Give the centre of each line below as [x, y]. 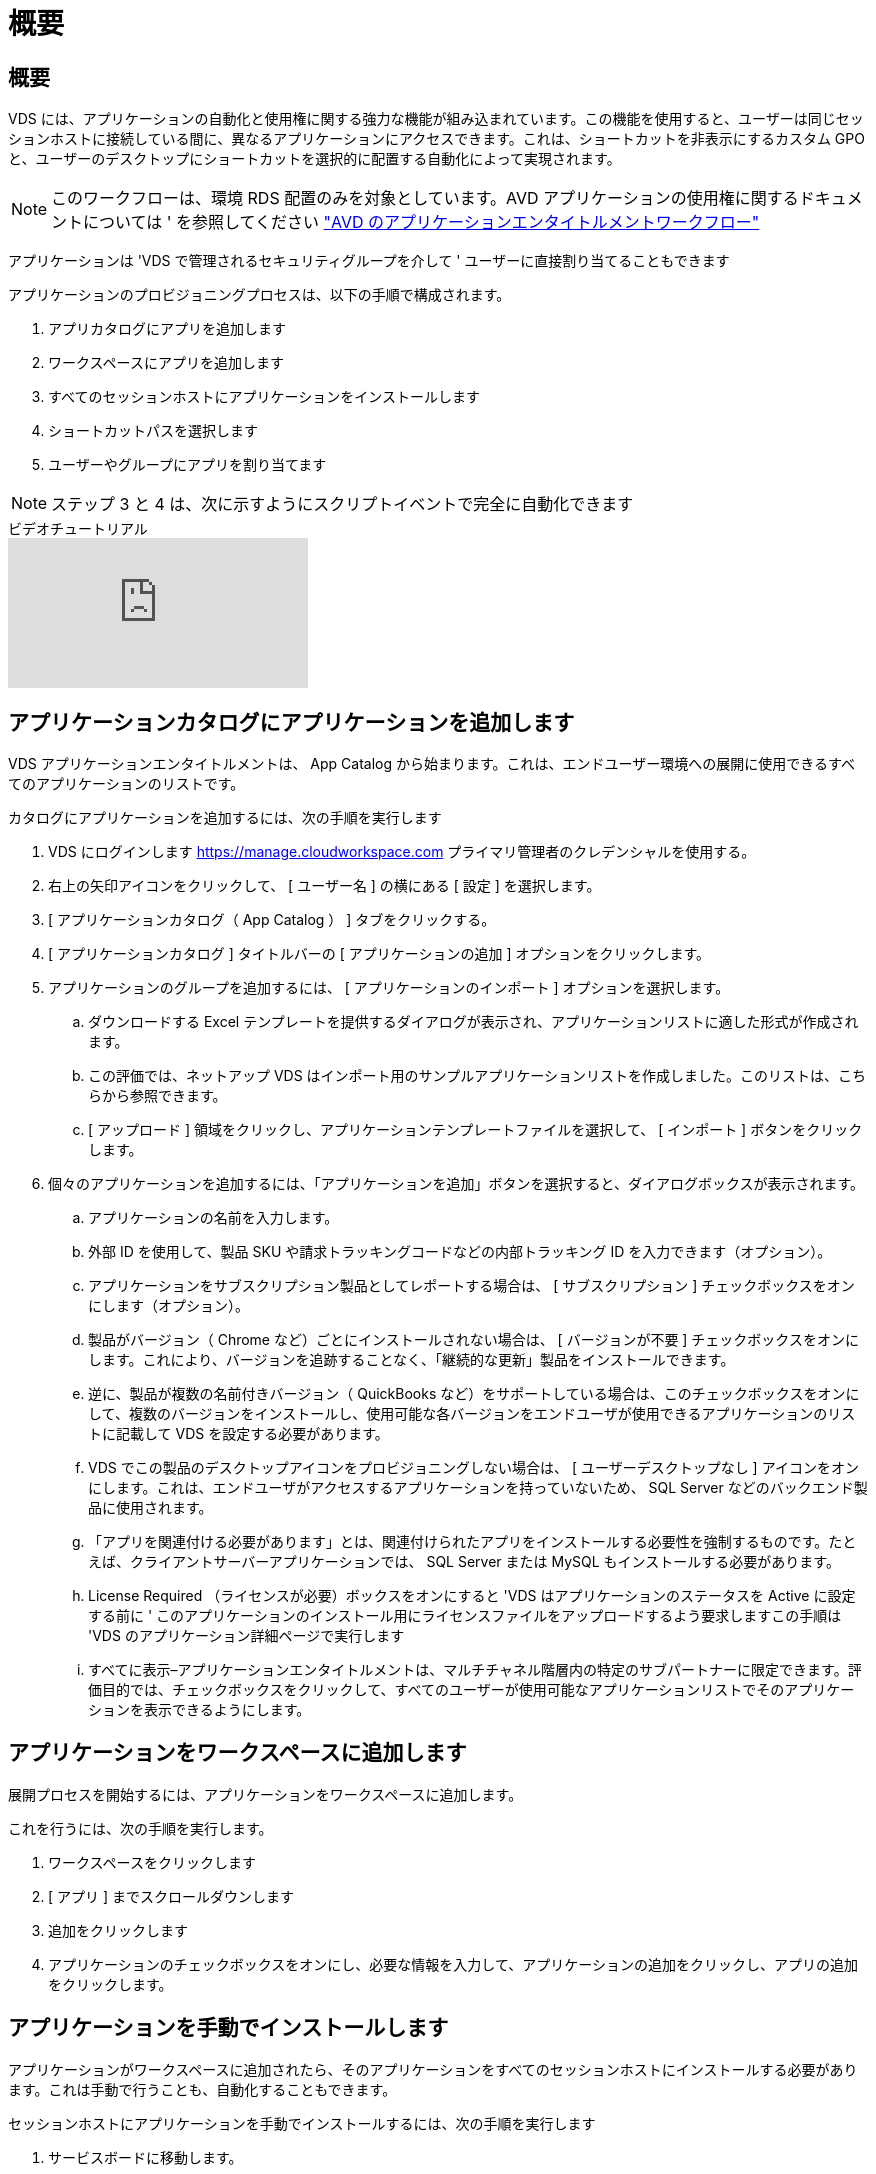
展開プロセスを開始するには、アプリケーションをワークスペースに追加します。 [265, 1794]
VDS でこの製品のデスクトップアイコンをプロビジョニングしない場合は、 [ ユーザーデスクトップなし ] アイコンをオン [473, 1468]
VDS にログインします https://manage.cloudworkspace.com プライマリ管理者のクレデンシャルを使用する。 [402, 852]
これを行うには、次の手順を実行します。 [140, 1828]
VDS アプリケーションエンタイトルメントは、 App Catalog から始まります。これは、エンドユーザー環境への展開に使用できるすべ [432, 764]
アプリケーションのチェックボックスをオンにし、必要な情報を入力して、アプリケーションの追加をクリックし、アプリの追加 [453, 1964]
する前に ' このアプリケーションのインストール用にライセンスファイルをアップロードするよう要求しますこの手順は [465, 1616]
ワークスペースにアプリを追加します [166, 363]
